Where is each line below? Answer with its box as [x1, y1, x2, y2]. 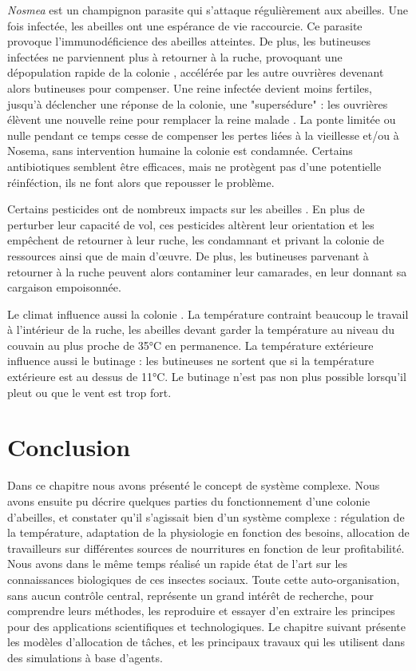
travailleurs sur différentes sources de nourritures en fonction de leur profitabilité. [7, 539, 405, 556]
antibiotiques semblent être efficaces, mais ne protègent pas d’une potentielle [7, 157, 382, 174]
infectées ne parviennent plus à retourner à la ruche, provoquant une [7, 48, 343, 65]
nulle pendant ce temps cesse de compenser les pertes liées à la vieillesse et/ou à [7, 126, 399, 143]
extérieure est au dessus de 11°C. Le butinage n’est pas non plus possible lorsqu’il [7, 368, 406, 385]
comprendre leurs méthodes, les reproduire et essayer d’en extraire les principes [7, 602, 395, 619]
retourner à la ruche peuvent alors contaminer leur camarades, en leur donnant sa [7, 263, 407, 280]
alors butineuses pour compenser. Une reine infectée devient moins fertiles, [7, 79, 372, 96]
